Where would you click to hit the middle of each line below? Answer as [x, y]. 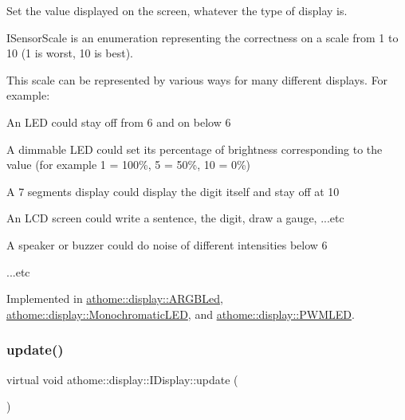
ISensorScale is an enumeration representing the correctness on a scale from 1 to [202, 37]
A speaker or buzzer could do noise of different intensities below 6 [167, 244]
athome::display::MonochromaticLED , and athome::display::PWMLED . [181, 314]
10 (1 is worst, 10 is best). [70, 53]
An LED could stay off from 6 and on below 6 [119, 122]
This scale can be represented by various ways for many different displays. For [197, 79]
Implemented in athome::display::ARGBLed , [115, 298]
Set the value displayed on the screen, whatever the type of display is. [177, 10]
